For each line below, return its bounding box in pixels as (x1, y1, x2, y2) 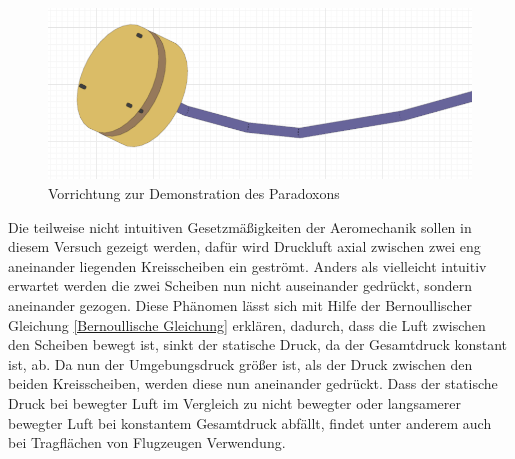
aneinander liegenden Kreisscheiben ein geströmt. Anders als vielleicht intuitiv (8, 255, 487, 276)
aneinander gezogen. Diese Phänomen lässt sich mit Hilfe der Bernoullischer (8, 295, 472, 316)
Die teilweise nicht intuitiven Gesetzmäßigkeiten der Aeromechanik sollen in (8, 216, 472, 237)
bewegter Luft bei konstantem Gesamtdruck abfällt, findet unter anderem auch (8, 412, 492, 433)
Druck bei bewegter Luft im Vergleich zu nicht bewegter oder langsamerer (8, 393, 461, 413)
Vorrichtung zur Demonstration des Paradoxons (48, 183, 340, 204)
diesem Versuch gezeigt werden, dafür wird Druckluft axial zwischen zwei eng (8, 236, 481, 257)
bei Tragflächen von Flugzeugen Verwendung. (8, 432, 286, 453)
